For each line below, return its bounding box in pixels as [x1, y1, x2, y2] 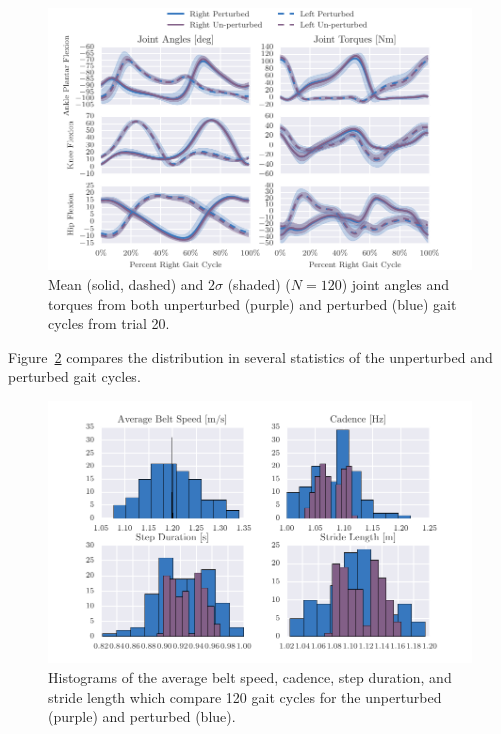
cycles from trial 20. [48, 313, 170, 334]
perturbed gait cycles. [8, 366, 141, 387]
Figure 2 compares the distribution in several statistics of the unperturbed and [8, 346, 493, 367]
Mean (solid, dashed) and [48, 274, 204, 294]
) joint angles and [341, 274, 450, 294]
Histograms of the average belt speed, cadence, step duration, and [48, 666, 452, 687]
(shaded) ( [227, 274, 291, 294]
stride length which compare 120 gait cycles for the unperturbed [48, 686, 442, 707]
